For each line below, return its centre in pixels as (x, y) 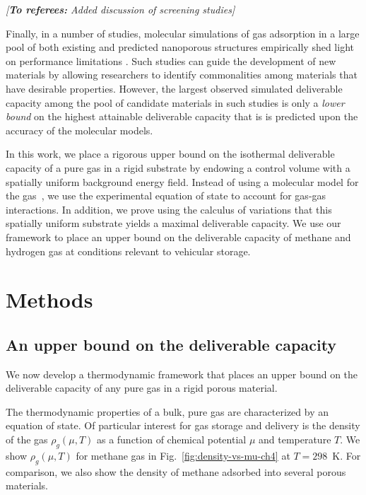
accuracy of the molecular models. (79, 130)
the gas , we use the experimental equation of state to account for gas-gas (166, 196)
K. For (347, 455)
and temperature (295, 439)
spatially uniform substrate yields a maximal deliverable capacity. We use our (173, 223)
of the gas (27, 439)
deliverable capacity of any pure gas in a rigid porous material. (142, 388)
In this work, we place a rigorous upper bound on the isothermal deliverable (170, 154)
